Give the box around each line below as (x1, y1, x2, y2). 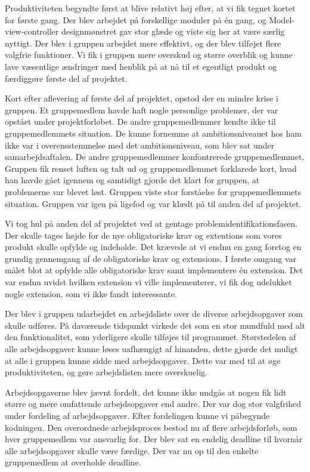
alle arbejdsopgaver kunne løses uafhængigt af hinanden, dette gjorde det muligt (5, 343, 298, 355)
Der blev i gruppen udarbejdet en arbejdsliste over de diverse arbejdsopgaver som (5, 307, 303, 320)
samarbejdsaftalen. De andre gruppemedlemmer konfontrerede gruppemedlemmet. (5, 150, 305, 163)
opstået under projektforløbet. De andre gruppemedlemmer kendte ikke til (5, 115, 276, 128)
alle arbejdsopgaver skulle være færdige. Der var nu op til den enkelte (5, 444, 259, 456)
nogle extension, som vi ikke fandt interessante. (5, 287, 177, 300)
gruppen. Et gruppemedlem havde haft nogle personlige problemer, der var (5, 103, 278, 116)
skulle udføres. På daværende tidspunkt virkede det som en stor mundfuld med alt (5, 319, 305, 331)
